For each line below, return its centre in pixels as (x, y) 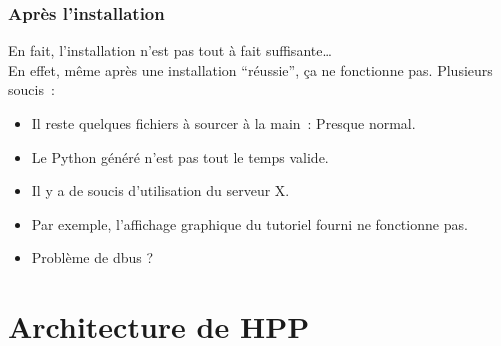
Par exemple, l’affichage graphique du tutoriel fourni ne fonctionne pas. (249, 223)
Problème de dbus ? (92, 257)
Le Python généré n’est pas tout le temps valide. (180, 156)
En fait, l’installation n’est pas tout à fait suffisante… (170, 50)
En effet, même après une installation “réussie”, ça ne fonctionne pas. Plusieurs (250, 69)
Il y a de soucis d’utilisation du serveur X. (160, 190)
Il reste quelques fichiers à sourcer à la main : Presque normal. (223, 123)
